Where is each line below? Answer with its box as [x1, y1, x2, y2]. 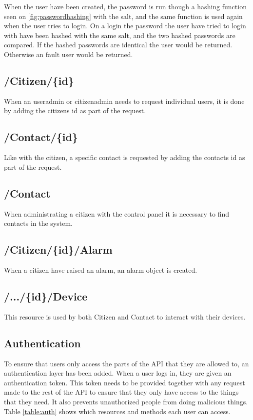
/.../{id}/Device [4, 288, 88, 303]
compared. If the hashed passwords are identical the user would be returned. [4, 40, 233, 50]
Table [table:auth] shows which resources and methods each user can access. [4, 406, 231, 416]
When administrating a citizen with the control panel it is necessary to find [4, 208, 230, 219]
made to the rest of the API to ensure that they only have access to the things [4, 387, 239, 397]
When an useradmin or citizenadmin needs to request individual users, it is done [4, 96, 245, 106]
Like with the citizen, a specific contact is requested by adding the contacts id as [4, 152, 245, 162]
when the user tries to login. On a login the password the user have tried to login [4, 20, 246, 31]
